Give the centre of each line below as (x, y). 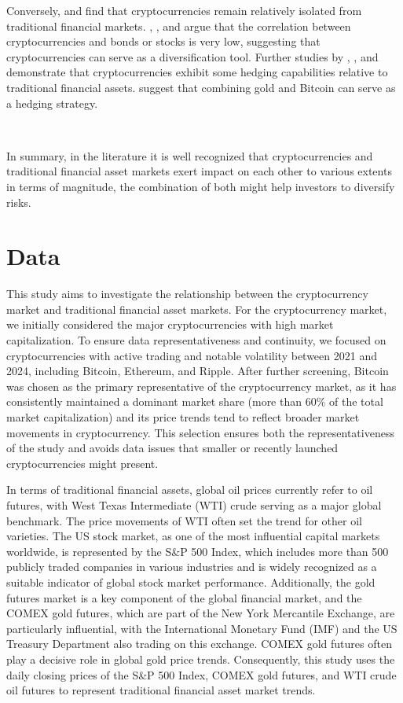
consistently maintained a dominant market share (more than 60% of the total (195, 401)
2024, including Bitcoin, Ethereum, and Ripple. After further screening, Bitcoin (198, 371)
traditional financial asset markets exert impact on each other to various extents (199, 171)
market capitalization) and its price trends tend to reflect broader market (183, 417)
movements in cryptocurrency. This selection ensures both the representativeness (200, 432)
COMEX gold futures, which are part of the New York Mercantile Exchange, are (201, 613)
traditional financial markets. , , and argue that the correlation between (179, 26)
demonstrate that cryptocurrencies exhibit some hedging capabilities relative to (197, 72)
